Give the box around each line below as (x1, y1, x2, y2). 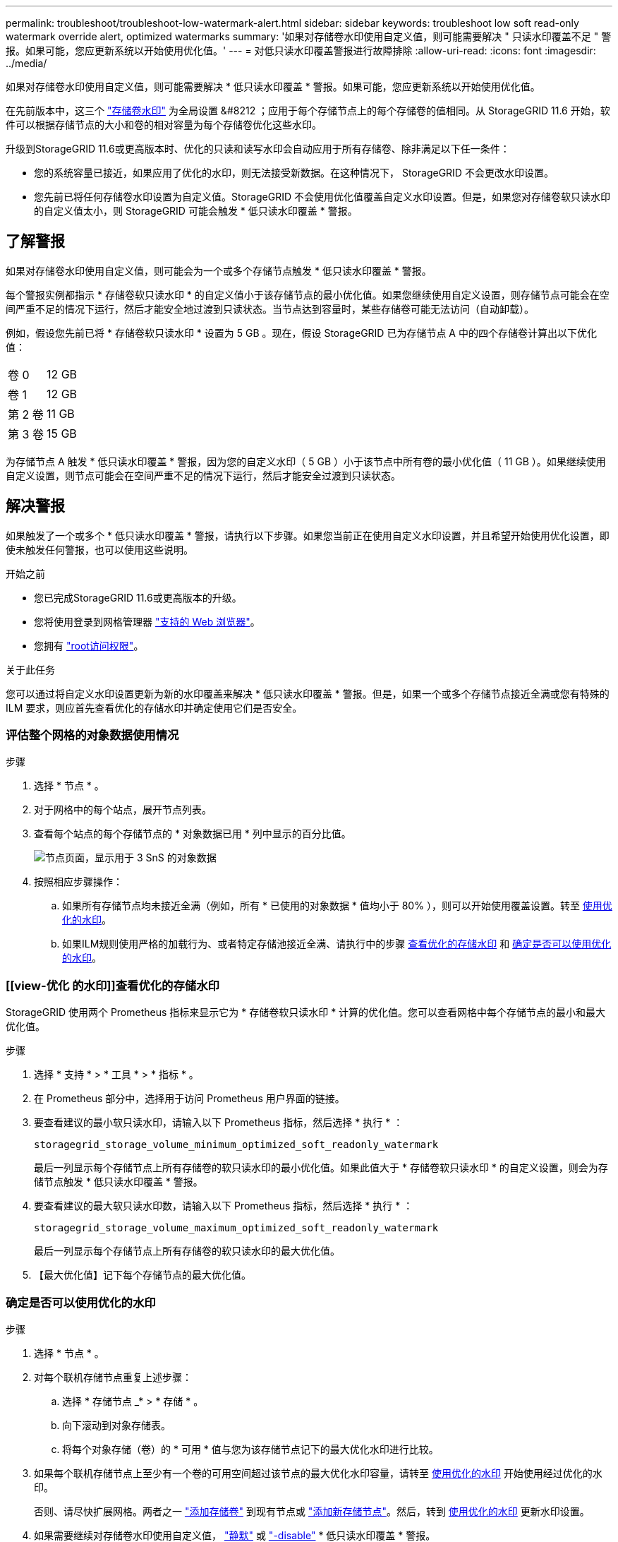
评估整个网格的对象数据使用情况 (6, 728, 179, 743)
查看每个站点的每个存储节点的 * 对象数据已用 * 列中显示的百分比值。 (34, 827, 351, 840)
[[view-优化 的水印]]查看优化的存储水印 (6, 978, 219, 993)
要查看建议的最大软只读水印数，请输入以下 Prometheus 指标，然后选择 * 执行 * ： (34, 1200, 413, 1212)
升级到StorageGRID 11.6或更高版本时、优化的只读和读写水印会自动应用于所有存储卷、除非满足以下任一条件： (6, 143, 510, 155)
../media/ (6, 57, 47, 69)
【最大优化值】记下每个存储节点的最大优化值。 (34, 1269, 251, 1281)
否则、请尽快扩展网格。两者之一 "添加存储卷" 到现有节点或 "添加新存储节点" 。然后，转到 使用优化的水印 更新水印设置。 (34, 1505, 590, 1517)
